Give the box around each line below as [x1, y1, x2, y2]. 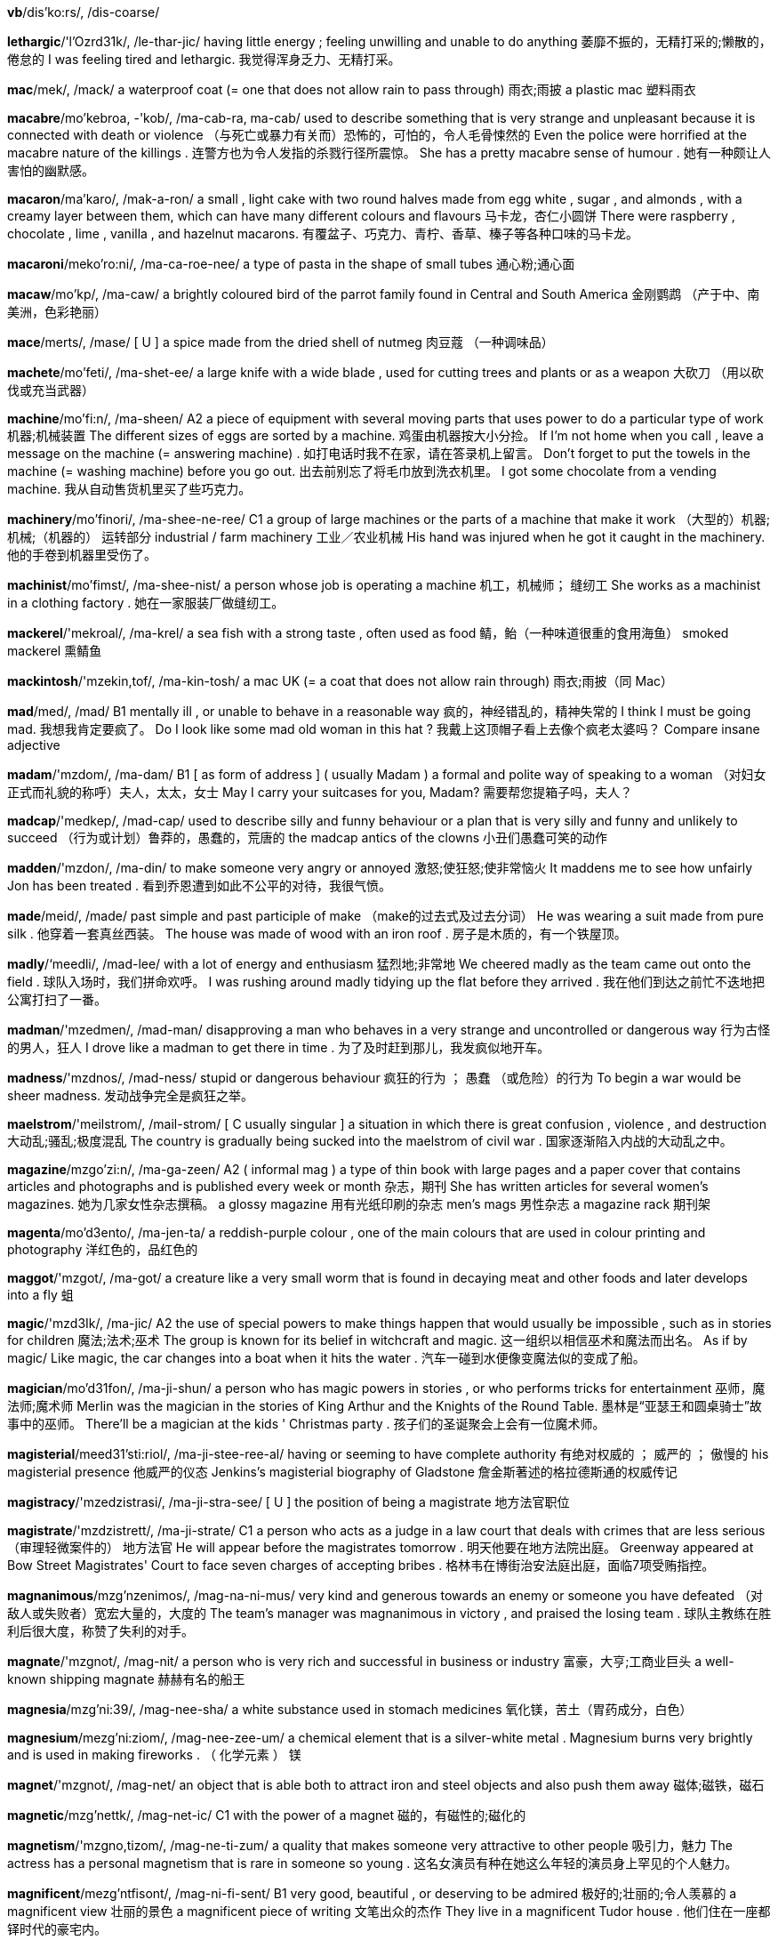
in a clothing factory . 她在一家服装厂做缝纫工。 [7, 595, 285, 610]
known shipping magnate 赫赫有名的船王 [7, 1671, 245, 1686]
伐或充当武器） [7, 382, 94, 398]
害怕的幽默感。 [7, 163, 94, 178]
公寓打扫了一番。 [7, 992, 107, 1007]
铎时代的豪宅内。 [7, 1921, 107, 1936]
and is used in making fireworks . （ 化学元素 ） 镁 [7, 1747, 301, 1762]
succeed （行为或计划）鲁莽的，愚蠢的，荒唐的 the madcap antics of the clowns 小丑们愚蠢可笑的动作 [7, 830, 608, 845]
